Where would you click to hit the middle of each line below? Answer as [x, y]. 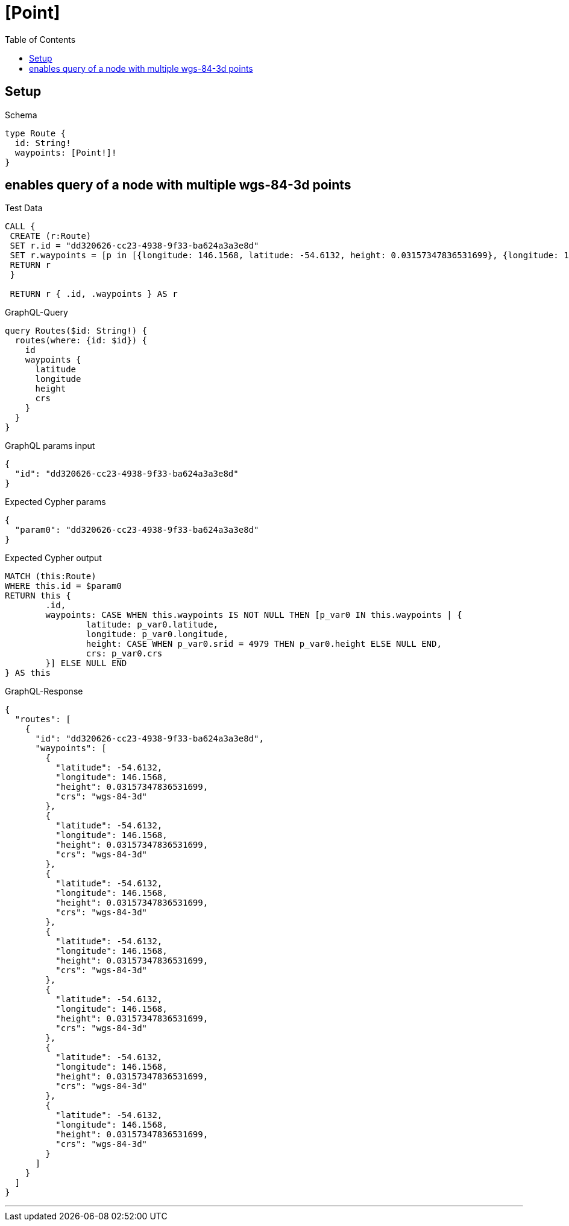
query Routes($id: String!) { [76, 331]
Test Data [24, 208]
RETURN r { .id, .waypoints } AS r [94, 294]
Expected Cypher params [55, 502]
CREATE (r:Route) [51, 236]
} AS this [28, 673]
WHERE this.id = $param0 [63, 586]
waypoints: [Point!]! [66, 152]
